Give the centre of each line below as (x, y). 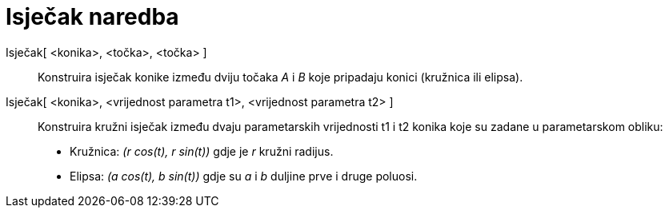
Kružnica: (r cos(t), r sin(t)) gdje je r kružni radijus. (202, 151)
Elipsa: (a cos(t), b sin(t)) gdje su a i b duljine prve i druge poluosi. (244, 176)
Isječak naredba (92, 17)
